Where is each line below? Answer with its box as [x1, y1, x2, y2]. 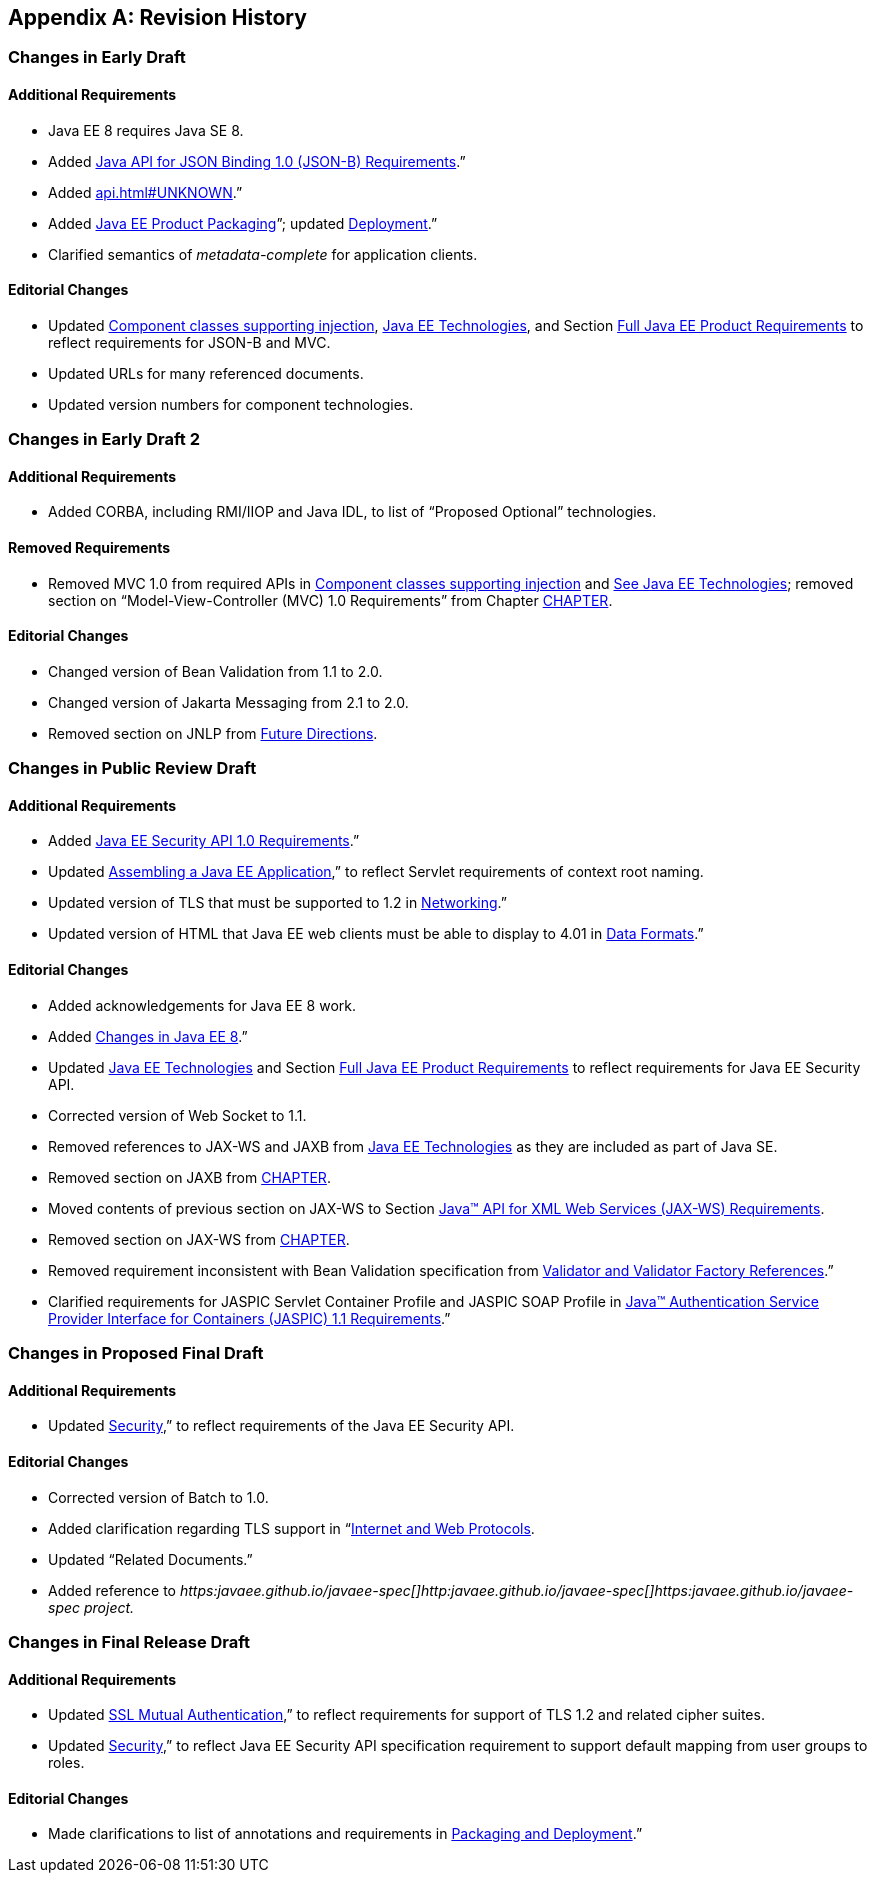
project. [83, 1598, 135, 1616]
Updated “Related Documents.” [48, 1550, 253, 1568]
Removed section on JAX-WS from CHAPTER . [48, 1230, 350, 1248]
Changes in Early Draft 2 [8, 429, 201, 450]
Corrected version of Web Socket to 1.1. [48, 1106, 307, 1124]
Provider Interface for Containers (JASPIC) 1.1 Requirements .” [48, 1309, 451, 1327]
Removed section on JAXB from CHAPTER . [48, 1168, 331, 1186]
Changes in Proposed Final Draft [8, 1343, 264, 1364]
